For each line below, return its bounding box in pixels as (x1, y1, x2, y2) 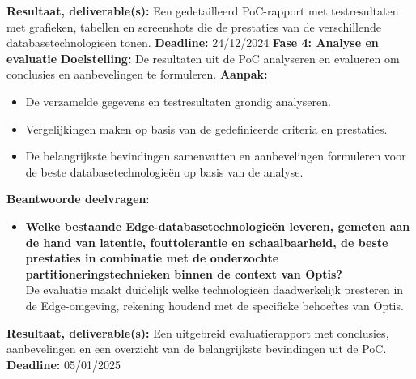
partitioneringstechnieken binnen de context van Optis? (25, 265, 342, 282)
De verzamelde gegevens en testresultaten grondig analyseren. (25, 92, 331, 109)
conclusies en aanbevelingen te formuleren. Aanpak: (6, 66, 268, 83)
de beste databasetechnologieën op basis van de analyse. (25, 163, 304, 180)
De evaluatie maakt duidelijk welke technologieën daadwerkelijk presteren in (25, 281, 404, 298)
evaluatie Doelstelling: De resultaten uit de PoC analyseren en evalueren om (6, 49, 400, 66)
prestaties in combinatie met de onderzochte (25, 249, 279, 266)
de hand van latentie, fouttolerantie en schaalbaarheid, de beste (25, 233, 388, 250)
